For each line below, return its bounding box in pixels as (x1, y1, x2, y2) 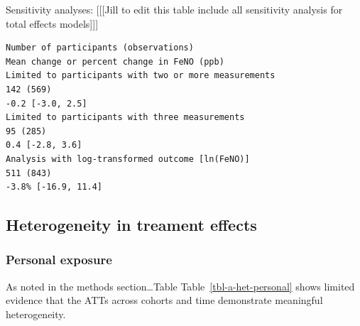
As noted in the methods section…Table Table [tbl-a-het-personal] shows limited (6, 278, 355, 293)
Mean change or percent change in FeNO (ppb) (6, 56, 224, 67)
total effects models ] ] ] (6, 16, 99, 31)
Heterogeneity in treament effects (6, 214, 257, 236)
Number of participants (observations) (6, 43, 194, 53)
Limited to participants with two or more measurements (6, 70, 276, 81)
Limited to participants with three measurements (6, 112, 245, 123)
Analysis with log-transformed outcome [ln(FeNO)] (6, 153, 250, 164)
